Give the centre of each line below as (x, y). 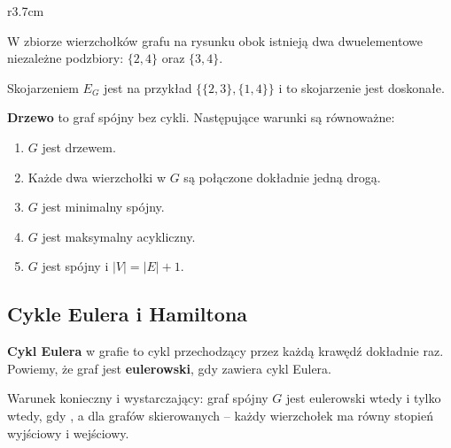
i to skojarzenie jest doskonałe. (362, 87)
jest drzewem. (79, 147)
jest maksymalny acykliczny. (119, 236)
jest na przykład (148, 87)
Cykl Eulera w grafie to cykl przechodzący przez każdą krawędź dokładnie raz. (225, 351)
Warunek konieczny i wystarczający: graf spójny (138, 398)
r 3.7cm (26, 11)
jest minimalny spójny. (103, 207)
